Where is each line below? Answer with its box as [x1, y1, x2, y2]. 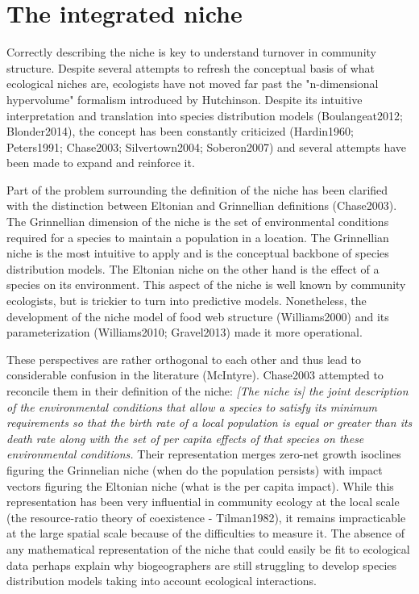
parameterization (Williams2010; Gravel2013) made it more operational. [6, 324, 363, 341]
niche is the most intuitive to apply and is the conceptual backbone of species [6, 245, 389, 261]
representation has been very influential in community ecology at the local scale [6, 493, 400, 510]
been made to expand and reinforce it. [6, 154, 195, 171]
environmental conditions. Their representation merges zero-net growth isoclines [6, 445, 401, 462]
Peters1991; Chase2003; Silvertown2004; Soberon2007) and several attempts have [6, 138, 407, 155]
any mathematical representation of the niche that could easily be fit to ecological [6, 540, 410, 557]
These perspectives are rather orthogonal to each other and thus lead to [6, 350, 361, 367]
